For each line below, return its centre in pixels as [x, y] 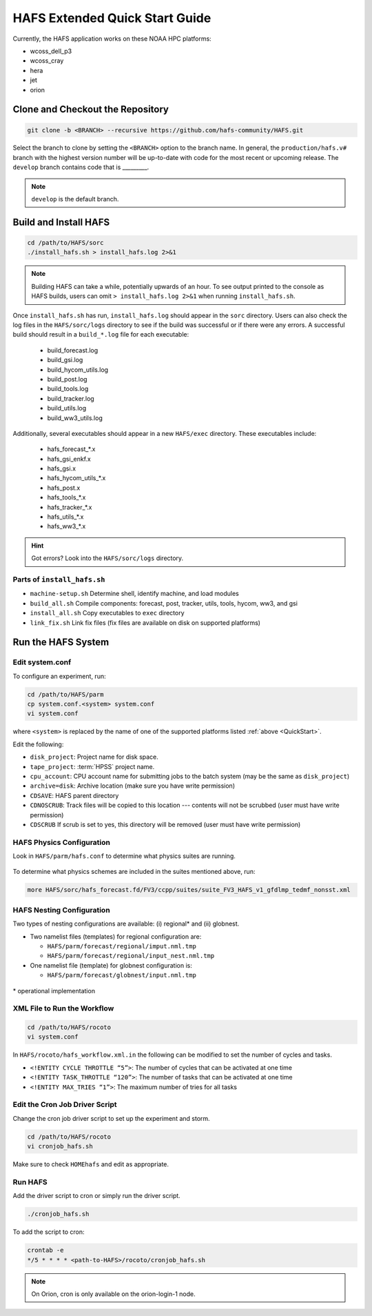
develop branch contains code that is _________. [81, 167]
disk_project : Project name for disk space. [94, 757]
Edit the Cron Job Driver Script [65, 1105]
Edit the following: [38, 744]
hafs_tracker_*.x [70, 507]
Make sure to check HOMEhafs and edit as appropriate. [91, 1164]
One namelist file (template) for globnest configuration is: [111, 965]
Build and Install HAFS [61, 222]
